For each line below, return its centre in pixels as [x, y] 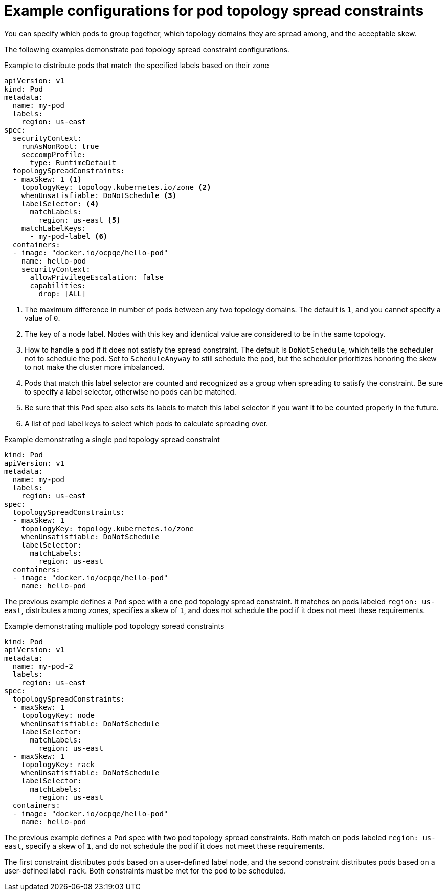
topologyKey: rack [58, 764]
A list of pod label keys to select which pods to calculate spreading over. [147, 423]
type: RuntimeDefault [73, 162]
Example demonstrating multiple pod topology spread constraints [114, 626]
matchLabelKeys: [54, 228]
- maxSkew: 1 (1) [47, 179]
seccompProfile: [54, 154]
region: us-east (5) [80, 220]
